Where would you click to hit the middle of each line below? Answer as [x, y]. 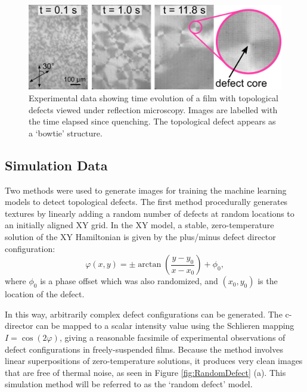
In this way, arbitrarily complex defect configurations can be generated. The [144, 314]
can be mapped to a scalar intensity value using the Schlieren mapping [165, 326]
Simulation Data [56, 165]
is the [268, 281]
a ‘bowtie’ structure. [66, 133]
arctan [150, 265]
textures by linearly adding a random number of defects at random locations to [150, 213]
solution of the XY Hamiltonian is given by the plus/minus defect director [140, 236]
